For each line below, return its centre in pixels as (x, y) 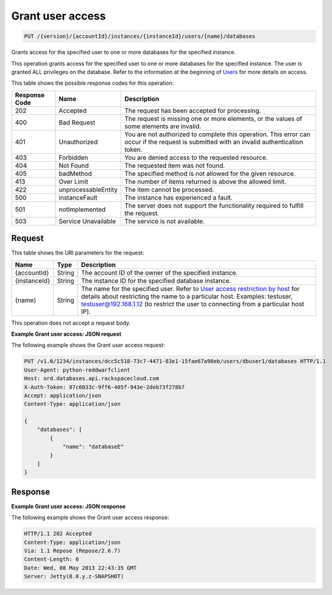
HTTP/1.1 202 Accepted (58, 534)
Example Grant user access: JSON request (66, 334)
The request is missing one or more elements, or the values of (214, 118)
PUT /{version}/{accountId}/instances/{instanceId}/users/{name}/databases (140, 36)
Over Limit (73, 181)
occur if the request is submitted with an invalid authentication (214, 142)
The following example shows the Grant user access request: (88, 345)
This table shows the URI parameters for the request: (78, 253)
